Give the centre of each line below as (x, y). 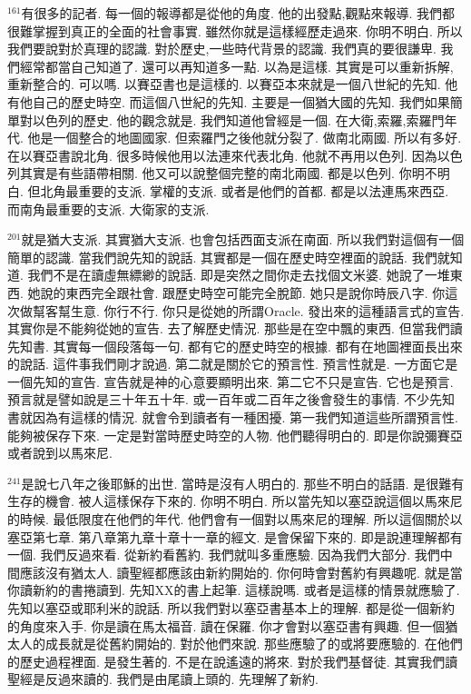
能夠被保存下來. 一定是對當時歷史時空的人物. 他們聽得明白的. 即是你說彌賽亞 (235, 435)
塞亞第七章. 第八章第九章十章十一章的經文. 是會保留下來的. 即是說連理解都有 (235, 536)
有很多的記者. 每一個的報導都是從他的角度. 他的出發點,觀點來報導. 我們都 (238, 13)
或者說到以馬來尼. (60, 453)
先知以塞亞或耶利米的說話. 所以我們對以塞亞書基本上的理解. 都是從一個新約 (231, 608)
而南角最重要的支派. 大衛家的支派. (108, 208)
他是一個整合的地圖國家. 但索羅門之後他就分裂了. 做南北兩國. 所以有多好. (245, 138)
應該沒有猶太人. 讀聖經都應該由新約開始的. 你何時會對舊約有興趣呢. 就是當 (241, 572)
